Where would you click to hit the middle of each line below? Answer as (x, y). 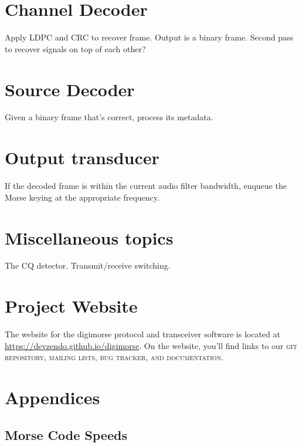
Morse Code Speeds (66, 434)
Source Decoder (70, 89)
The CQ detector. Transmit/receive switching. (88, 265)
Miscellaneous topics (89, 237)
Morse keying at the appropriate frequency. (82, 197)
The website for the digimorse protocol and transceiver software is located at (142, 334)
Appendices (52, 397)
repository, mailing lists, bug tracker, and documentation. (114, 357)
